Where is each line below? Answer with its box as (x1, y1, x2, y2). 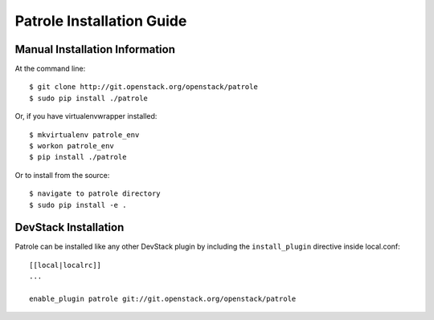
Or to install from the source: (14, 170, 110, 180)
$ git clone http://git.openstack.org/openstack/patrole (29, 83, 259, 91)
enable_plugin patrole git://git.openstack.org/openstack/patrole (29, 294, 297, 304)
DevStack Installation (14, 221, 125, 234)
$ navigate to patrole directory (29, 189, 161, 198)
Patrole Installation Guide (14, 12, 187, 30)
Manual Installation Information (14, 43, 176, 56)
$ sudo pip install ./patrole (29, 93, 149, 103)
